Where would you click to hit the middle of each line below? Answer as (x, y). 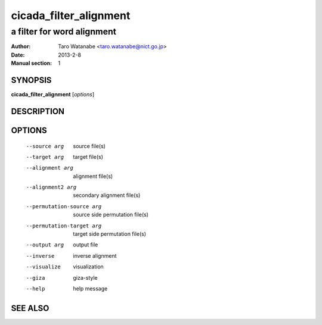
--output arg (45, 245)
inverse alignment (95, 255)
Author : (21, 46)
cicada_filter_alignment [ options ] (53, 95)
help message (90, 288)
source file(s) (89, 146)
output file (86, 245)
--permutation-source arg (64, 206)
